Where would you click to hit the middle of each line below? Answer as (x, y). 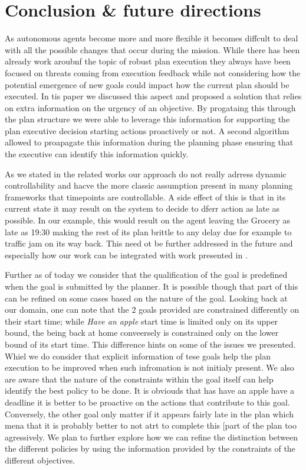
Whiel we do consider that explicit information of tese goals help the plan (138, 356)
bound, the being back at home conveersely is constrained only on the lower (142, 333)
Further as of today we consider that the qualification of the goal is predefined (146, 275)
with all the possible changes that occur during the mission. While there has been (152, 49)
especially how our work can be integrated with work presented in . (126, 255)
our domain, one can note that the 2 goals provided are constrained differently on (152, 309)
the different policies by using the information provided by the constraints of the (150, 448)
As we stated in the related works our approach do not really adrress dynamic (146, 174)
